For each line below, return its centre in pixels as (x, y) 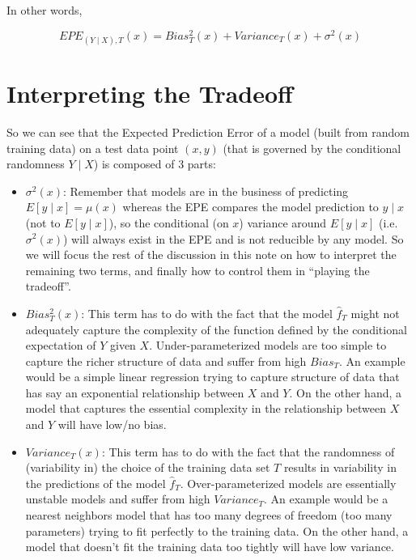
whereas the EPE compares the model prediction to (250, 207)
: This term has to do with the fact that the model (207, 313)
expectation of (61, 345)
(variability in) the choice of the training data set (148, 467)
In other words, (45, 10)
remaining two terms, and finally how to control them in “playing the (197, 270)
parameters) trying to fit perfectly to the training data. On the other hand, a (217, 530)
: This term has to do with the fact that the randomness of (248, 451)
